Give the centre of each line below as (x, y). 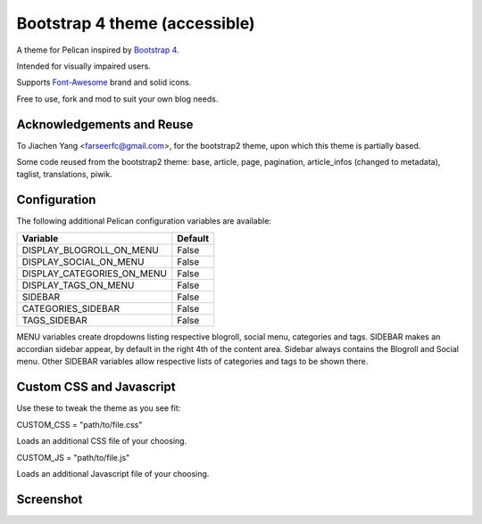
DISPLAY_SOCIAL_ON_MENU (83, 261)
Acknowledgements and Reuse (105, 124)
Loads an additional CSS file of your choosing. (102, 441)
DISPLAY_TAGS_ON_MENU (78, 285)
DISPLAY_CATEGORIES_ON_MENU (94, 274)
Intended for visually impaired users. (83, 66)
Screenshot (50, 499)
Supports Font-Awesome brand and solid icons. (104, 82)
